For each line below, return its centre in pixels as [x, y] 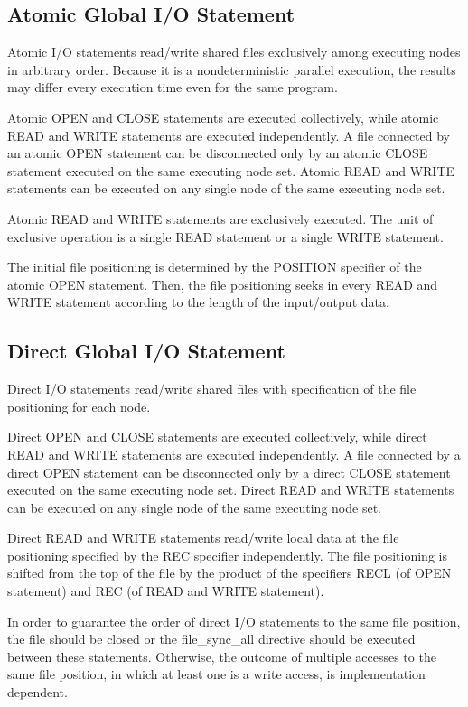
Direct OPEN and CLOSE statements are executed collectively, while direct [217, 437]
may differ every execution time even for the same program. [173, 87]
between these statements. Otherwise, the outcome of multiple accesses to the [222, 656]
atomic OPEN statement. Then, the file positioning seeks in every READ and [223, 284]
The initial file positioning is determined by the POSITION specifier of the [215, 267]
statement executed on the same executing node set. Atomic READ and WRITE [231, 170]
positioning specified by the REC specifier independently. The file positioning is [227, 555]
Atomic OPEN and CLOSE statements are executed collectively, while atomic [223, 117]
